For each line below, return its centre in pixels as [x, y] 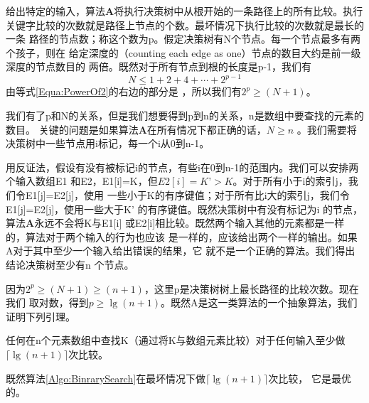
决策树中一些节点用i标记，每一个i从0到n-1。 [108, 143]
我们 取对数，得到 [47, 302]
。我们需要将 [327, 129]
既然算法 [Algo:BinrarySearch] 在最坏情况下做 [106, 378]
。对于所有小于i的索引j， [290, 181]
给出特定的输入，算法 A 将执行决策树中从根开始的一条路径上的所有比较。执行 [184, 11]
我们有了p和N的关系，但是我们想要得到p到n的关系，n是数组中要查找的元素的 [185, 115]
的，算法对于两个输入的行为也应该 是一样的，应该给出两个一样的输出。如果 [182, 236]
